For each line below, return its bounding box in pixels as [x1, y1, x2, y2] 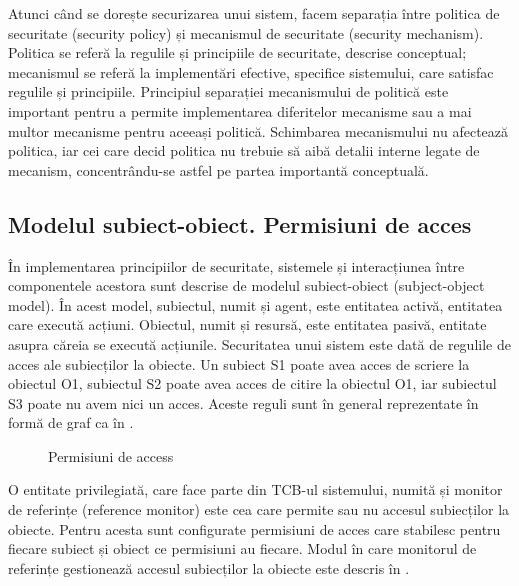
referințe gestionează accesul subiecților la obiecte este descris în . [8, 557, 410, 578]
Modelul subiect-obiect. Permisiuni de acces [8, 208, 472, 239]
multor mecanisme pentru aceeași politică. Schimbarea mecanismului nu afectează [8, 120, 509, 141]
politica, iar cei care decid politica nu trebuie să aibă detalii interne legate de [8, 140, 480, 161]
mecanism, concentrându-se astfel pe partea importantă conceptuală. [8, 159, 429, 180]
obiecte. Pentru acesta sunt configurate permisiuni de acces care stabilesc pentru [8, 518, 501, 539]
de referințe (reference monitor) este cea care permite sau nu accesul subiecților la [8, 499, 510, 520]
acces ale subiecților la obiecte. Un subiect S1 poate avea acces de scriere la [8, 353, 470, 374]
